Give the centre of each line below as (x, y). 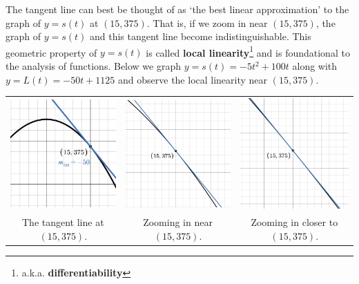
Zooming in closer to (294, 222)
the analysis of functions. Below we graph (94, 66)
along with (315, 66)
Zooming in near (178, 222)
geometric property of (51, 52)
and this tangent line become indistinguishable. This (200, 36)
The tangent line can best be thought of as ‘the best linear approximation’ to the (177, 9)
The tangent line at (63, 222)
